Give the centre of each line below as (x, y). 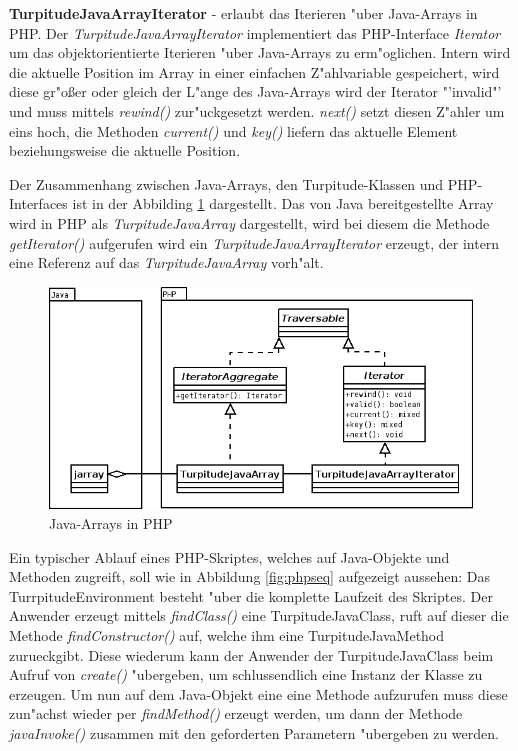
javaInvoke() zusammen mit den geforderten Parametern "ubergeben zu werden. (254, 732)
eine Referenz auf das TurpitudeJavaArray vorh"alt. (166, 262)
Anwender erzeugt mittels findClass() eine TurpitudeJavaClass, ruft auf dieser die (259, 615)
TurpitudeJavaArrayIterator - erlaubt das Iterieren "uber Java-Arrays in (243, 13)
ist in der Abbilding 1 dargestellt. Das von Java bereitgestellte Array (283, 203)
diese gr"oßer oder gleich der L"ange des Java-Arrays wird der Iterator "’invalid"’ (255, 91)
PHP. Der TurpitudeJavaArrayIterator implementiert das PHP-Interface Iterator (255, 32)
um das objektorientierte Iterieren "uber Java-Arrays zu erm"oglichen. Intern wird (260, 52)
